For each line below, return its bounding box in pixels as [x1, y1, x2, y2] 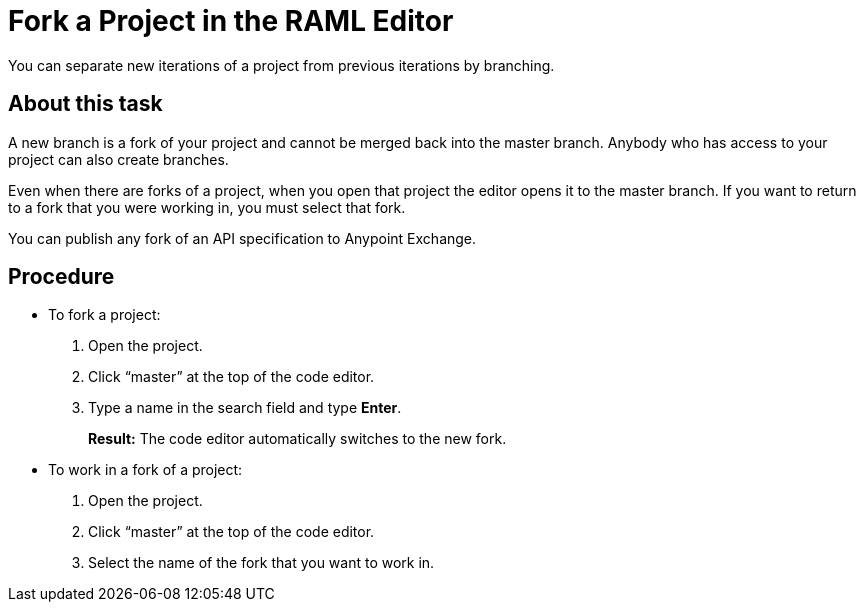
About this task [8, 91, 163, 117]
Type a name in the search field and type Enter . [88, 399, 402, 417]
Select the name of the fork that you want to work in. [88, 554, 435, 572]
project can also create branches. [8, 150, 229, 168]
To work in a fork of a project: [48, 461, 243, 479]
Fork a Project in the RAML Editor [8, 4, 454, 38]
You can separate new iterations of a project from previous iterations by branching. [8, 56, 555, 74]
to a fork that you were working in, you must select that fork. [8, 198, 406, 216]
